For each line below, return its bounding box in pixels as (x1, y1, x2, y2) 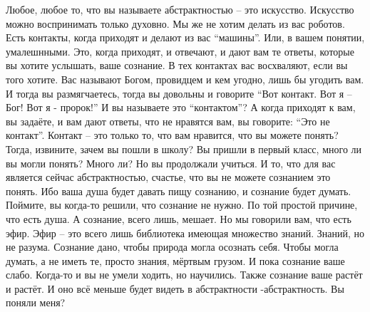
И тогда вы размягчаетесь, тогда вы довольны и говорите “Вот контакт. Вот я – (6, 85, 352, 100)
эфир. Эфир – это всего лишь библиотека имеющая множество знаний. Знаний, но (6, 225, 364, 240)
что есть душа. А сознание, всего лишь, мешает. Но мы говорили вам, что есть (6, 211, 351, 226)
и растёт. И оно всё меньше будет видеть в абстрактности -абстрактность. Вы (6, 281, 344, 296)
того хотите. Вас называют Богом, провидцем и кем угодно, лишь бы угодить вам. (6, 71, 364, 86)
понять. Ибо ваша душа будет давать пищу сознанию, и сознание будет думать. (6, 183, 351, 198)
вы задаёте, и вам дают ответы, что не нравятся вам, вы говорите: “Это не (6, 113, 330, 128)
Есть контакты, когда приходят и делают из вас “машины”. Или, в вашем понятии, (6, 30, 365, 45)
